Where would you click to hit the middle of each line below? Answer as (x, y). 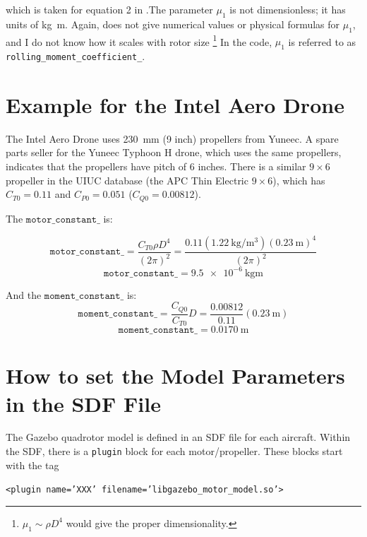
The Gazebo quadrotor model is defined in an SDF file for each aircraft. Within (178, 437)
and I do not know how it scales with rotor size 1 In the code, (139, 40)
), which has (299, 180)
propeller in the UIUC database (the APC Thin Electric (127, 180)
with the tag (32, 465)
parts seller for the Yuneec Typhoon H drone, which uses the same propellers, (174, 152)
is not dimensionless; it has (288, 9)
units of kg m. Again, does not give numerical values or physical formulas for (173, 24)
